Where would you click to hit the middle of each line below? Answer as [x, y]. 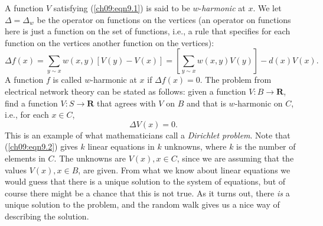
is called [67, 80]
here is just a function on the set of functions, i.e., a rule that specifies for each [148, 31]
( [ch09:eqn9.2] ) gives [41, 146]
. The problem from [236, 80]
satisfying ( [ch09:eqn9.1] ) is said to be [122, 8]
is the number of [266, 146]
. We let [267, 8]
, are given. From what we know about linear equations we [184, 169]
